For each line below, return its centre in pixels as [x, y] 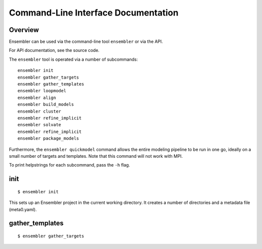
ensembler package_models [49, 139]
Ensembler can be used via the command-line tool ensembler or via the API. [86, 42]
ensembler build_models [46, 105]
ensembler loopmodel [42, 91]
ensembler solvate [40, 125]
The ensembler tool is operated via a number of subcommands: [74, 59]
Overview [24, 30]
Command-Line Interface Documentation [94, 13]
